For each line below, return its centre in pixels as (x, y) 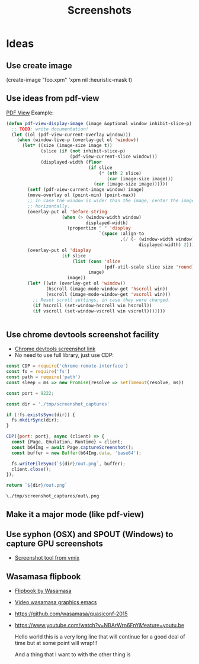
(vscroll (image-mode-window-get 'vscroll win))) (108, 294)
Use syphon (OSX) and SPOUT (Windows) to (90, 534)
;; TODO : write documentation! (50, 129)
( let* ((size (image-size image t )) (67, 146)
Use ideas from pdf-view (53, 98)
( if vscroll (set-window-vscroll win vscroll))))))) (99, 311)
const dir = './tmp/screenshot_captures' (58, 404)
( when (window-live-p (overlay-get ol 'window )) (78, 140)
